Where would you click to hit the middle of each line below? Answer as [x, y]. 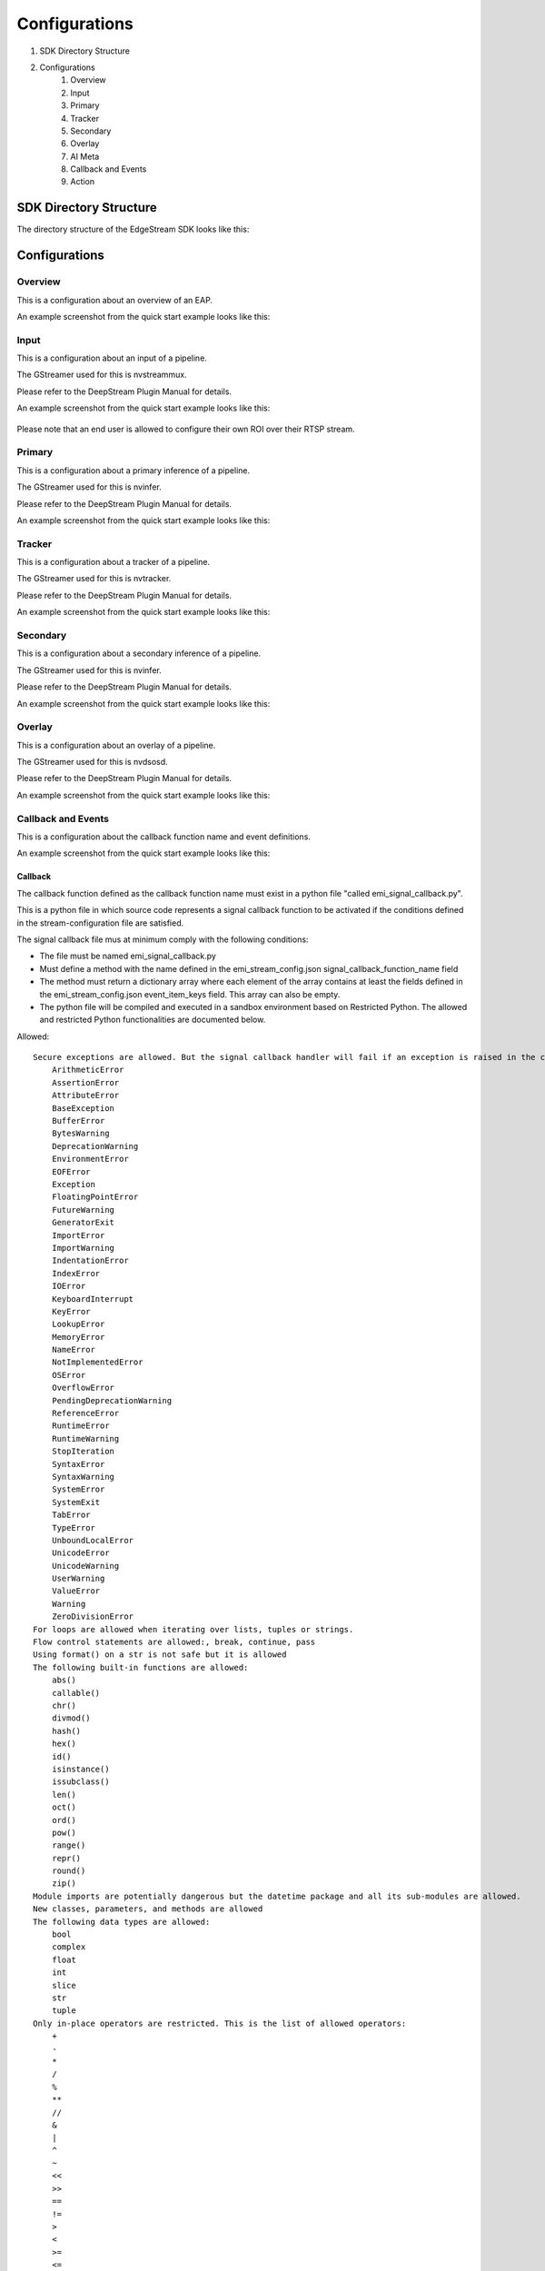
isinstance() [80, 1769]
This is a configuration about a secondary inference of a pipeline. [139, 653]
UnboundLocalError [93, 1540]
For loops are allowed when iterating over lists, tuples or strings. [193, 1629]
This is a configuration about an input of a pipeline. [112, 358]
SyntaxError [78, 1464]
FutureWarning [83, 1210]
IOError [69, 1286]
